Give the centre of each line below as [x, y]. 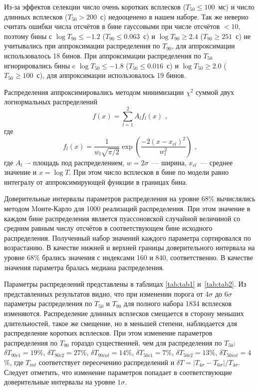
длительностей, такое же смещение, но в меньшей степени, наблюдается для [121, 323]
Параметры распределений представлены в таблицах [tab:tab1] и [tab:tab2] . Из [125, 284]
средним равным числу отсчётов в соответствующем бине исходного [108, 228]
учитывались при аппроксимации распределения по [82, 46]
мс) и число [236, 6]
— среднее [217, 162]
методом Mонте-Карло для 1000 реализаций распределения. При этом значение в [127, 208]
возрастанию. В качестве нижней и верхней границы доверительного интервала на [129, 247]
